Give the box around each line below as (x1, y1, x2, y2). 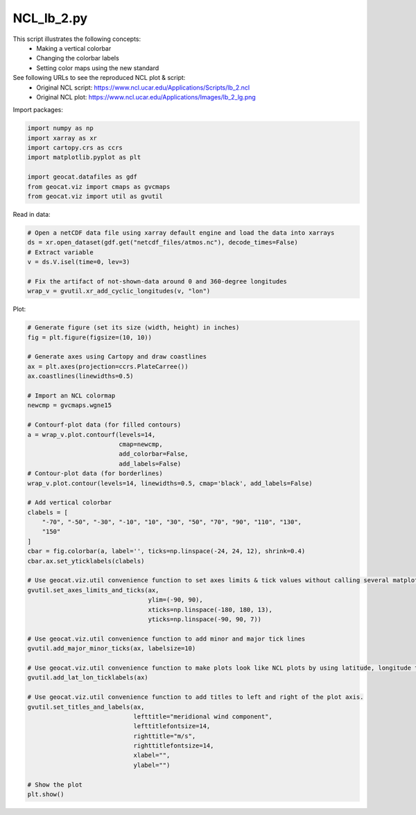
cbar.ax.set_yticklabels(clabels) (27, 557, 145, 565)
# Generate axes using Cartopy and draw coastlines (27, 353, 207, 361)
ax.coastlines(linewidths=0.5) (27, 372, 135, 380)
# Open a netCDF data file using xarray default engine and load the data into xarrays (27, 229, 335, 236)
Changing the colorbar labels (36, 54, 119, 63)
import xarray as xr (27, 134, 97, 142)
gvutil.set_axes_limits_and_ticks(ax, (27, 586, 159, 594)
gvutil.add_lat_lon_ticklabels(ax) (27, 674, 148, 682)
